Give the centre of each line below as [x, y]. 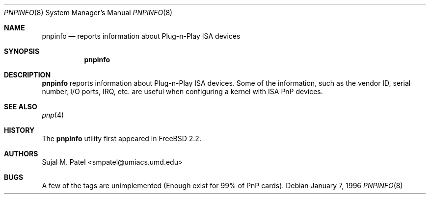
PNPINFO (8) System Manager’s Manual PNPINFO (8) [88, 12]
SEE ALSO [21, 107]
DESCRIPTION [27, 75]
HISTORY [19, 130]
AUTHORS [21, 154]
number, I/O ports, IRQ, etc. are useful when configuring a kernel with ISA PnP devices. [182, 91]
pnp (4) [53, 115]
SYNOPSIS [22, 51]
